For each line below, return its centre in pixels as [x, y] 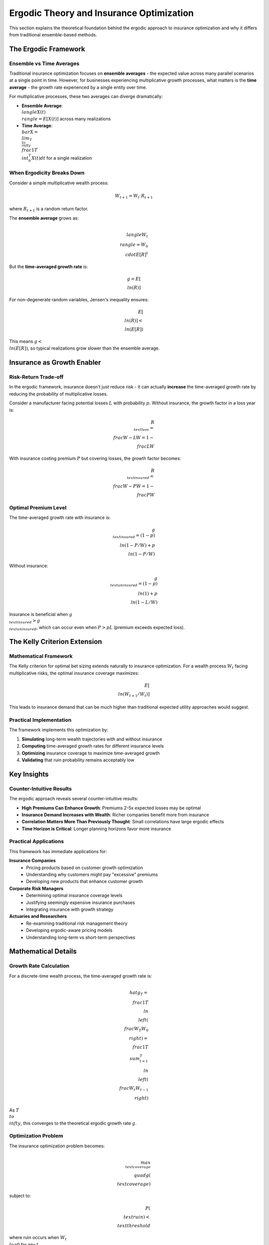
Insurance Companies [32, 861]
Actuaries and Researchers [38, 916]
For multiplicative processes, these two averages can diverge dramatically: [86, 97]
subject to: [20, 1196]
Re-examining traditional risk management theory [77, 923]
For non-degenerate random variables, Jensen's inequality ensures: [79, 299]
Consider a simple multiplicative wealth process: [59, 183]
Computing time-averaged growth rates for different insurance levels [93, 746]
